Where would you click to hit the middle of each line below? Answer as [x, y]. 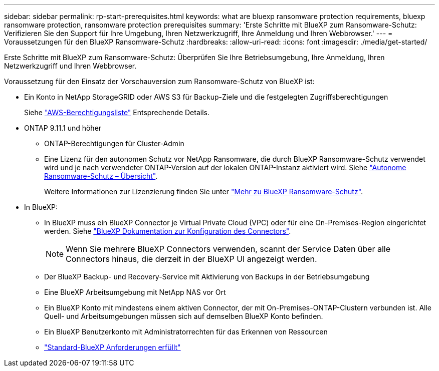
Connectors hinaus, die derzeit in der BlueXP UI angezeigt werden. [191, 259]
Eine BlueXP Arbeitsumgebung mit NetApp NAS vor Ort [135, 292]
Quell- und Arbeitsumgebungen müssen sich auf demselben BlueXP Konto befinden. [184, 316]
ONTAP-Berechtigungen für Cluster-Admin [114, 143]
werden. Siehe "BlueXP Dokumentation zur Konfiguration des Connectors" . [168, 231]
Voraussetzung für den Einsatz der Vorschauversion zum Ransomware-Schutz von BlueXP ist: [159, 81]
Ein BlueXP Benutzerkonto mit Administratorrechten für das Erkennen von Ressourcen [186, 332]
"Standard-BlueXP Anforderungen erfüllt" [113, 347]
